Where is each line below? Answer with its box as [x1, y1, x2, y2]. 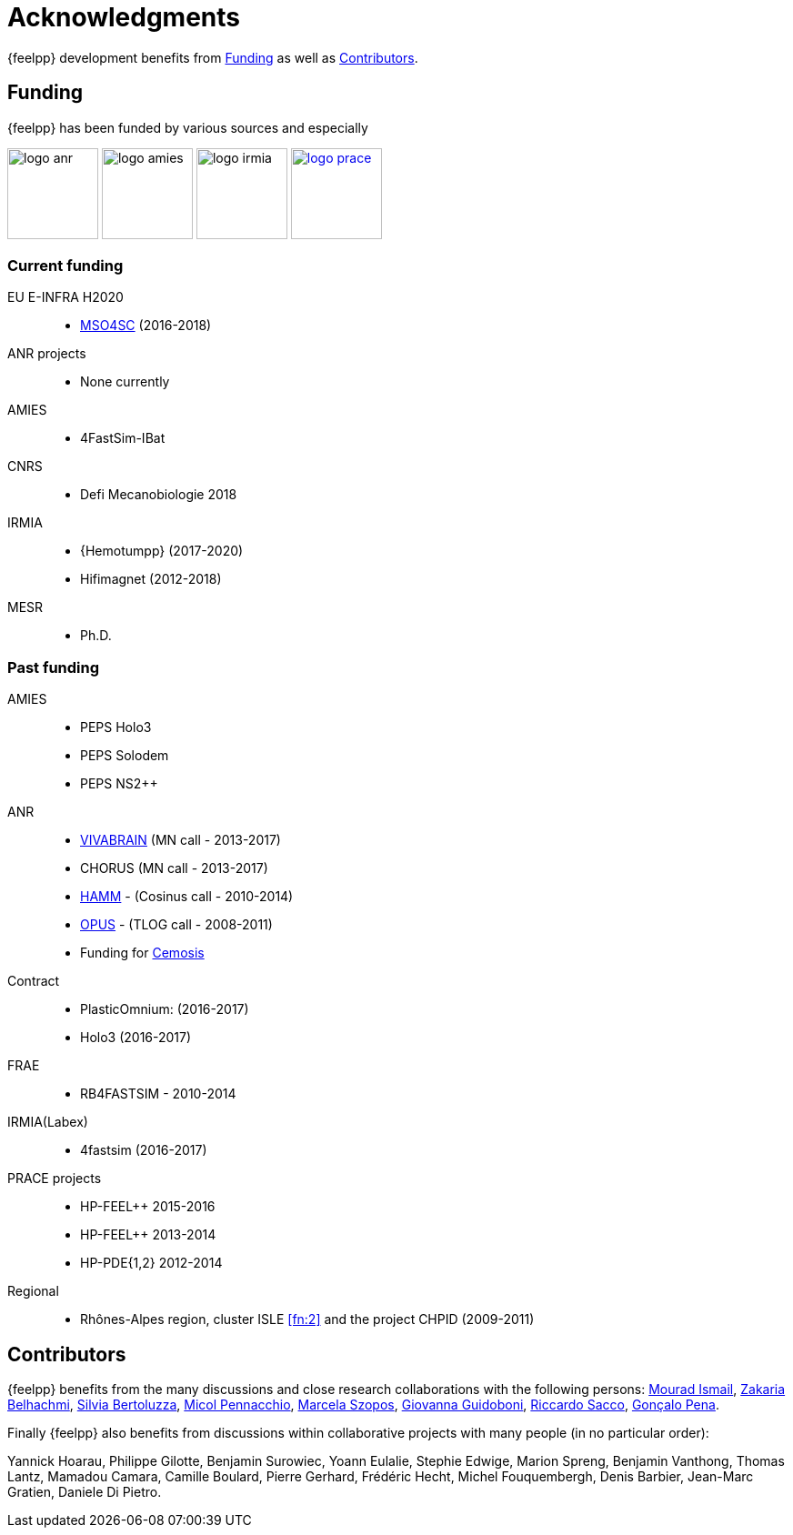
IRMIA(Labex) [7, 1114, 88, 1130]
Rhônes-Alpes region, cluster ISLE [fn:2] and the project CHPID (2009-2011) [80, 1311, 535, 1328]
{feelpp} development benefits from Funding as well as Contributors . [7, 49, 418, 65]
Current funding [7, 256, 124, 275]
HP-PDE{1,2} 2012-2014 [80, 1255, 223, 1271]
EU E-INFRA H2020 [7, 289, 124, 306]
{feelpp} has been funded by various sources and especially [7, 119, 368, 135]
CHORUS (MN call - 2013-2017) [80, 860, 268, 877]
